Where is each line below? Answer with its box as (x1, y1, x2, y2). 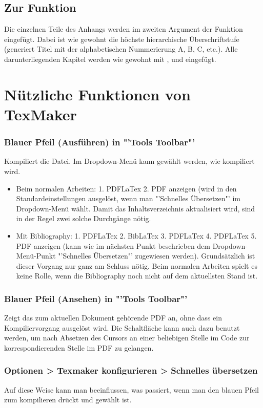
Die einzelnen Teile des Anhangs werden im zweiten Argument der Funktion (4, 24, 243, 34)
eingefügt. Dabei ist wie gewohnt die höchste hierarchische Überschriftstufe (4, 33, 239, 44)
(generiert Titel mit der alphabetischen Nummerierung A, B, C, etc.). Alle (4, 44, 238, 54)
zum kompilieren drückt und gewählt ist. (4, 394, 132, 405)
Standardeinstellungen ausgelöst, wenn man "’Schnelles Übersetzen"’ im (16, 193, 240, 204)
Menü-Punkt (16, 250, 56, 261)
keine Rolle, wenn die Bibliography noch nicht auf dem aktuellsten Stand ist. (16, 270, 258, 281)
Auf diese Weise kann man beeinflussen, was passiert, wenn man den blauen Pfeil (4, 384, 259, 395)
